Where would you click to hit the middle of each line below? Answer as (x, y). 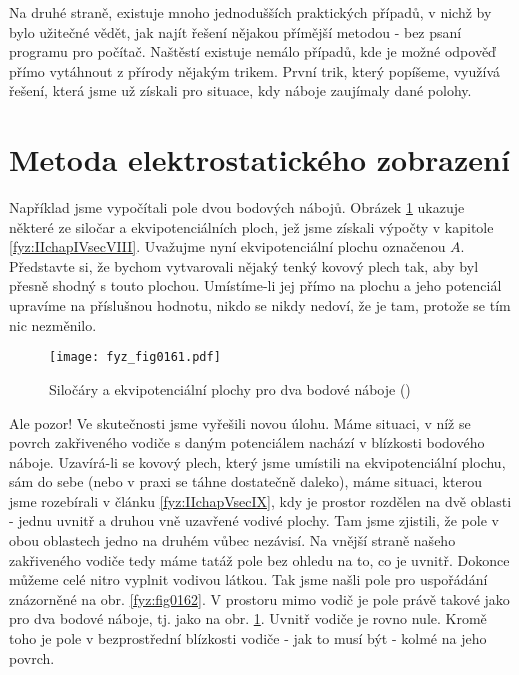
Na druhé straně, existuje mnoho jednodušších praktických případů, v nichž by (250, 12)
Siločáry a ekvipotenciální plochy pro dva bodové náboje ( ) (230, 388)
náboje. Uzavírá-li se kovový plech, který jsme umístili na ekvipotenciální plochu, (257, 461)
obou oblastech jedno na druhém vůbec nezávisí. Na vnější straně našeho (232, 540)
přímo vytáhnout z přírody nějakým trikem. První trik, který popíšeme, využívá (255, 70)
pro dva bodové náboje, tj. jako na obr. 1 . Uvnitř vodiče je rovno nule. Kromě (248, 618)
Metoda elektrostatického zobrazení (259, 159)
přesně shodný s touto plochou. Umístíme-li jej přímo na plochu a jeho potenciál (255, 285)
